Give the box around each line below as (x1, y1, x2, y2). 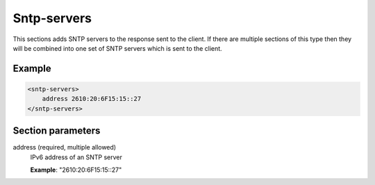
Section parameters (12, 125, 101, 137)
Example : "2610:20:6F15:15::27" (30, 166, 122, 174)
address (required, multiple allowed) (12, 143, 117, 152)
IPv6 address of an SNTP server (30, 153, 123, 161)
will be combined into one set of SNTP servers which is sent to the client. (12, 44, 222, 52)
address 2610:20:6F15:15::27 (42, 95, 142, 103)
